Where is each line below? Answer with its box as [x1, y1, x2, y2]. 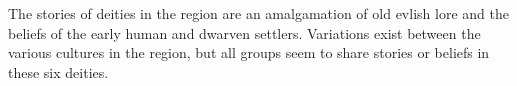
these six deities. [8, 61, 109, 82]
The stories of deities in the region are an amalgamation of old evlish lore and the [8, 3, 509, 23]
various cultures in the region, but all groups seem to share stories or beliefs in [8, 42, 490, 63]
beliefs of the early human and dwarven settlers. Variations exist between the [8, 22, 481, 43]
